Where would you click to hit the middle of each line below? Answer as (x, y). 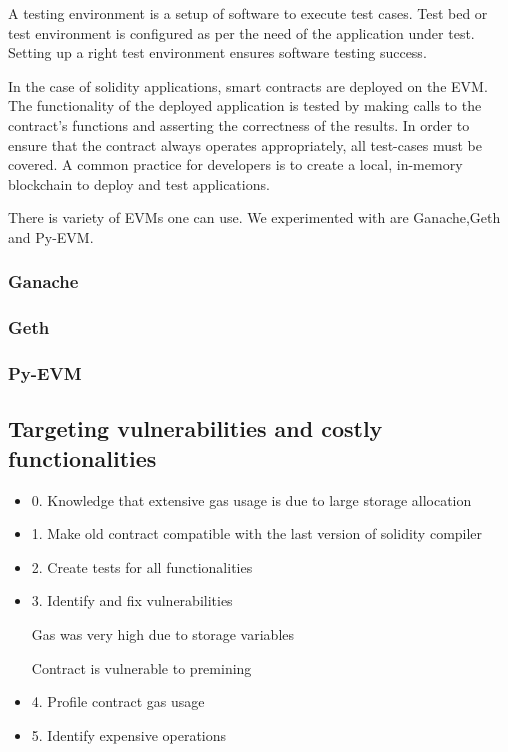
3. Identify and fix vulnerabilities (132, 600)
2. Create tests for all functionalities (142, 566)
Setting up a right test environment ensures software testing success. (217, 52)
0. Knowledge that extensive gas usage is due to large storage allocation (251, 499)
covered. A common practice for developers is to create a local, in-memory (235, 164)
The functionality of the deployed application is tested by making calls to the (245, 105)
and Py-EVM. (51, 236)
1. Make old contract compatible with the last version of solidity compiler (257, 533)
